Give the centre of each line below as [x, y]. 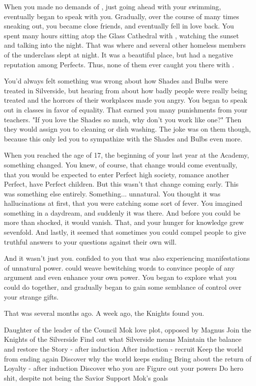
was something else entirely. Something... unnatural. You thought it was [112, 193]
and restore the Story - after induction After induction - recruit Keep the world [124, 349]
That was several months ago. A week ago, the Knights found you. [104, 313]
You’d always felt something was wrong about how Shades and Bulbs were [116, 81]
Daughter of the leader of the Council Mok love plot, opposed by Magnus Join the [128, 329]
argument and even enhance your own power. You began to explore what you [120, 277]
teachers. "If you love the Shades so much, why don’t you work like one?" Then [123, 119]
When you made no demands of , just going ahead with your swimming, [113, 6]
